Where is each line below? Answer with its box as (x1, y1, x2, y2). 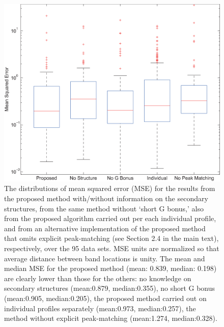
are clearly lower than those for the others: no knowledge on (4, 272, 191, 283)
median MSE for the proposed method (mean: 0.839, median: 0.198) (4, 263, 217, 274)
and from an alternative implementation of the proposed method (4, 223, 206, 233)
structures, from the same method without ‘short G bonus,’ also (4, 203, 204, 213)
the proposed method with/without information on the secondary (4, 193, 208, 203)
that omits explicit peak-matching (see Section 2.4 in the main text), (4, 233, 219, 243)
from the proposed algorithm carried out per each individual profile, (4, 213, 216, 224)
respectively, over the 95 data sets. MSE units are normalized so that (4, 242, 219, 253)
